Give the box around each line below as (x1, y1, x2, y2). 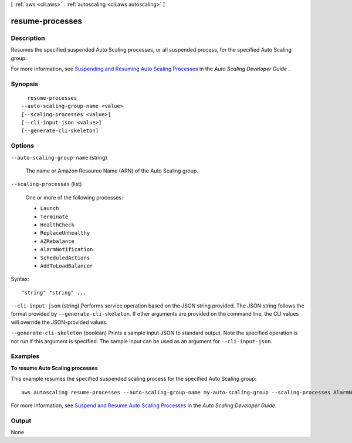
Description (11, 34, 45, 42)
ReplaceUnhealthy (40, 229, 90, 236)
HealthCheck (40, 221, 75, 228)
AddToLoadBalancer (40, 262, 93, 269)
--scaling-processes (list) (11, 181, 82, 188)
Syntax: (11, 276, 29, 283)
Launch (40, 205, 59, 212)
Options (11, 141, 35, 150)
